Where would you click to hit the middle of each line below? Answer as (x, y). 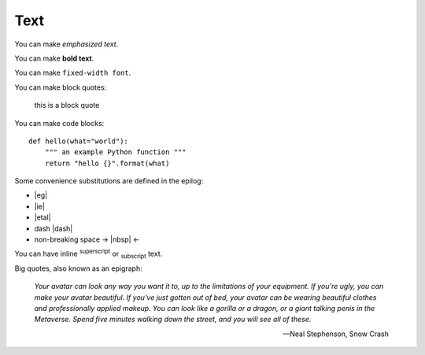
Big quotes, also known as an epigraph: (79, 268)
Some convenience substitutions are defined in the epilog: (109, 181)
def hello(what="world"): (79, 141)
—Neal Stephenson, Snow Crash (336, 334)
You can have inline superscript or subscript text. (89, 254)
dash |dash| (54, 228)
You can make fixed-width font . (73, 73)
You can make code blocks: (59, 123)
